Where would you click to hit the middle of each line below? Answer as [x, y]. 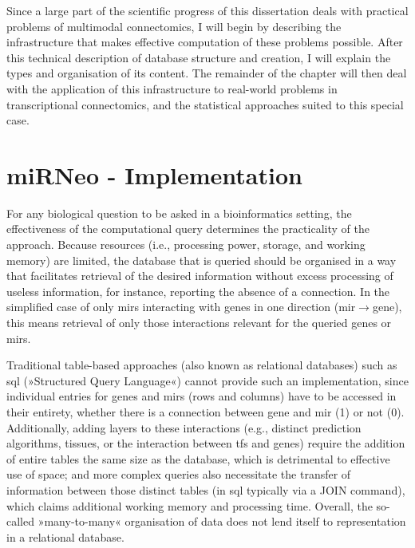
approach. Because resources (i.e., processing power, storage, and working [186, 244]
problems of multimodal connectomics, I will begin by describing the [174, 26]
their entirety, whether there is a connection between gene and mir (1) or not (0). [206, 412]
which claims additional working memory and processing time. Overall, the [190, 505]
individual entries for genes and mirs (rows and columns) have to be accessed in [202, 396]
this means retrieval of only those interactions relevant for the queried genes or [199, 323]
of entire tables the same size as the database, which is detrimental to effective [198, 458]
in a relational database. [65, 536]
